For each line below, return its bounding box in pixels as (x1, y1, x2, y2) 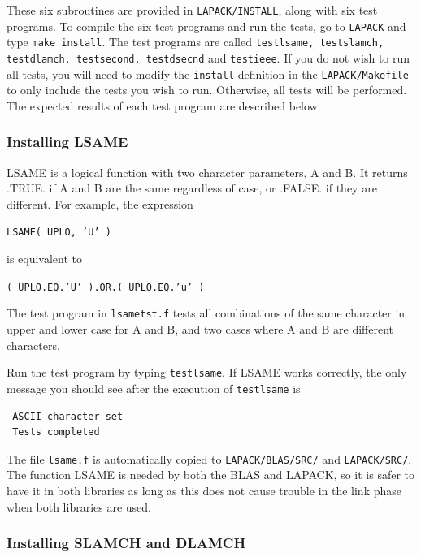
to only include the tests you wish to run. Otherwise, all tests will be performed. (7, 81, 407, 98)
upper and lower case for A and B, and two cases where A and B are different (7, 321, 394, 338)
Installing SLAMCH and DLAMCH (7, 533, 246, 553)
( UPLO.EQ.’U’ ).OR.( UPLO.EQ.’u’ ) (7, 281, 205, 293)
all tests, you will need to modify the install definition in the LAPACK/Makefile (7, 65, 409, 82)
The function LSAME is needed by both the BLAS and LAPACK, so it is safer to (7, 466, 415, 483)
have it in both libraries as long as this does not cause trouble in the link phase (7, 481, 401, 499)
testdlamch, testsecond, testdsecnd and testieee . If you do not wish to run (7, 49, 410, 66)
